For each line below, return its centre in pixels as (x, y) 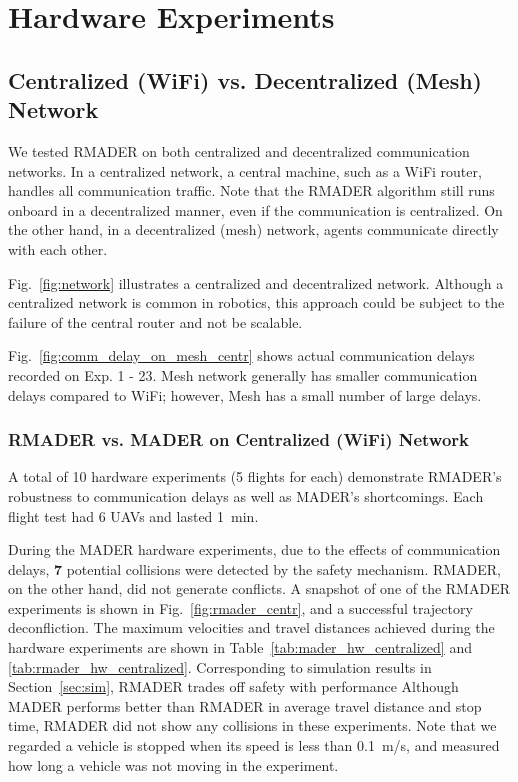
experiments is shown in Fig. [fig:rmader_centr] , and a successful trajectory (240, 607)
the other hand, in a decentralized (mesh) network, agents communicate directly (253, 229)
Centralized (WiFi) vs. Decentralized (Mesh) (245, 79)
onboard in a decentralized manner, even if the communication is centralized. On (255, 209)
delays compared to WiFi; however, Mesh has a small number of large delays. (245, 394)
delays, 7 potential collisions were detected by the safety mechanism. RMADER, (254, 568)
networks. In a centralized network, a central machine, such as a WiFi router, (245, 170)
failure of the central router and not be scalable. (155, 321)
